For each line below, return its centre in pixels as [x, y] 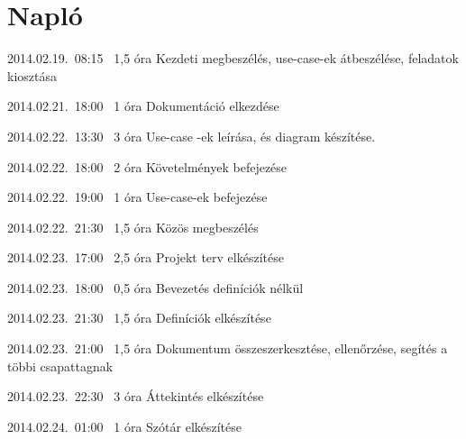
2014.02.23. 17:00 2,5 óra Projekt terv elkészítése [146, 257]
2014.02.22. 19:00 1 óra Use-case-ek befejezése [137, 197]
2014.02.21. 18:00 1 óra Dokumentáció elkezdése [143, 106]
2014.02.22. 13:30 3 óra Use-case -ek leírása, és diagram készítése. [192, 136]
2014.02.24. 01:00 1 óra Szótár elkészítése [125, 426]
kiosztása [32, 75]
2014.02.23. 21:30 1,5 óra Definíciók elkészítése [139, 318]
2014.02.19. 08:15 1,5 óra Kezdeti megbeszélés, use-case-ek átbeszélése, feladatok [233, 58]
